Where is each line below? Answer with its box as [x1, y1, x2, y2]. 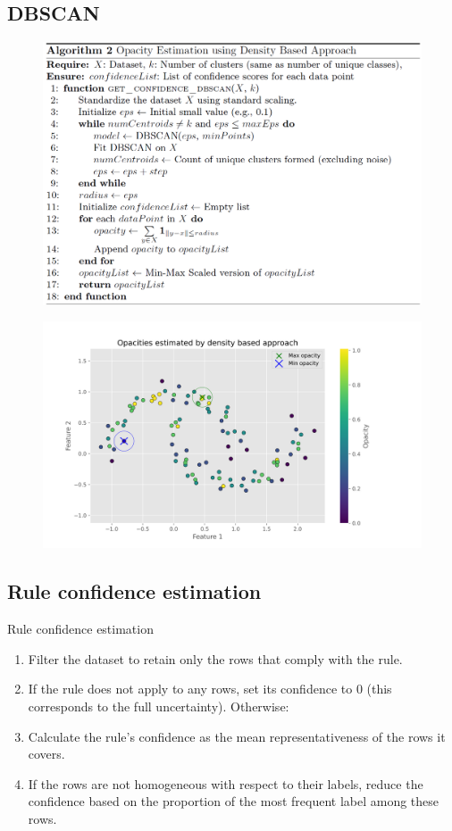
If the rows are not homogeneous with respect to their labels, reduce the [28, 774, 423, 793]
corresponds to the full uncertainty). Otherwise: [28, 697, 289, 715]
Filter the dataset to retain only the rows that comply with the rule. [28, 649, 403, 668]
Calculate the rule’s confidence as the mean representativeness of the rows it [28, 727, 446, 745]
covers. [28, 744, 65, 763]
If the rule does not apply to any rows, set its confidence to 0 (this [28, 679, 392, 698]
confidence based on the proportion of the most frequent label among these [28, 792, 439, 810]
